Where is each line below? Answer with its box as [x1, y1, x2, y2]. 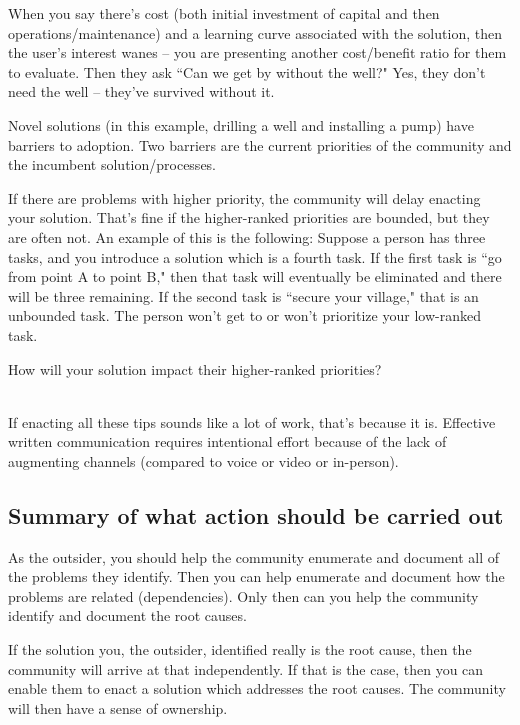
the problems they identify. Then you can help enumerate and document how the [8, 566, 505, 587]
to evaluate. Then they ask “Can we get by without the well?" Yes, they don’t [8, 61, 486, 82]
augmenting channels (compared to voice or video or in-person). [8, 450, 399, 471]
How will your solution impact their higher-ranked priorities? [8, 358, 382, 379]
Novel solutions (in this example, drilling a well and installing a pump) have [8, 114, 474, 135]
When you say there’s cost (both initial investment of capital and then [8, 3, 440, 23]
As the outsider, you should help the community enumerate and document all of [8, 546, 500, 567]
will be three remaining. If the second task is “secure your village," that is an [8, 285, 479, 306]
